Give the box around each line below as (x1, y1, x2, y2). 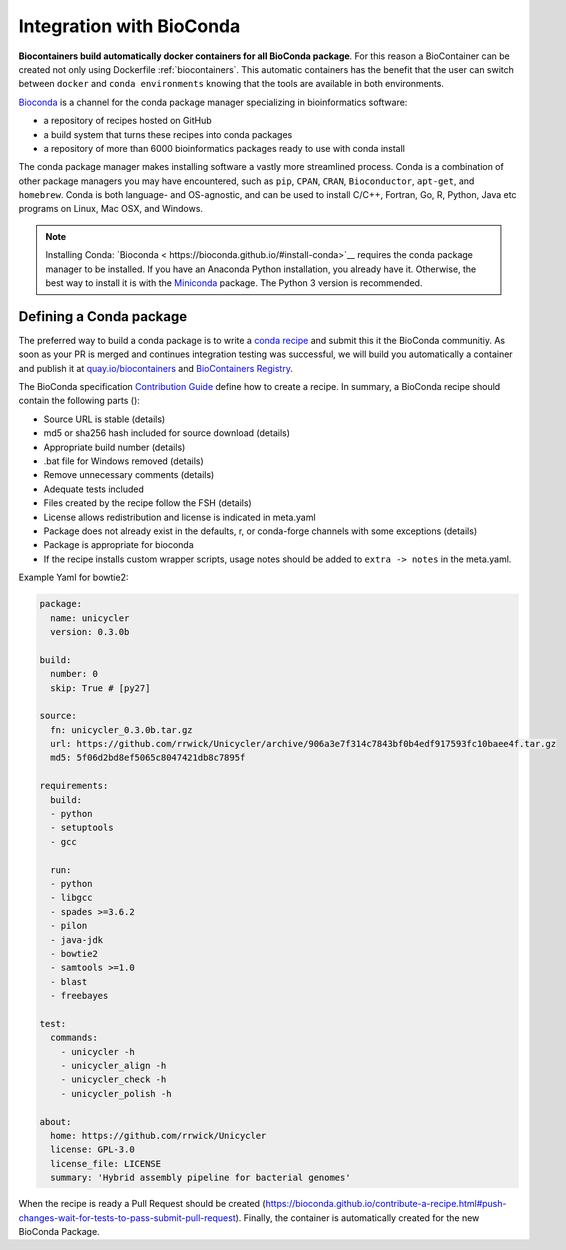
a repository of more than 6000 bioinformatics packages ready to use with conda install (43, 142, 405, 154)
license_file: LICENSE (50, 1158, 162, 1169)
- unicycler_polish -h (60, 1088, 172, 1099)
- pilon (50, 920, 88, 932)
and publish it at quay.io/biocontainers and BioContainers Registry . (18, 362, 294, 374)
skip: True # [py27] (50, 682, 151, 694)
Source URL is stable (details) (43, 413, 166, 425)
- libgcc (50, 892, 93, 904)
